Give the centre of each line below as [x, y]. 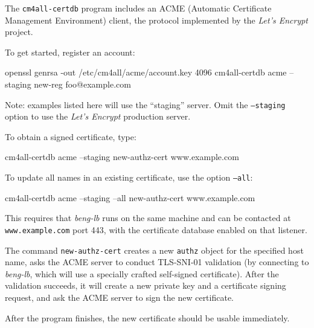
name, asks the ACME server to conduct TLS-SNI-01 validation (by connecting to [157, 262]
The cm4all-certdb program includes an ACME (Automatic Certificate [138, 8]
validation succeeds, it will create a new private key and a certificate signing [146, 285]
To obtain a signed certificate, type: [71, 136]
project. [19, 32]
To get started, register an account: [70, 52]
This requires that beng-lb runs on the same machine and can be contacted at [148, 218]
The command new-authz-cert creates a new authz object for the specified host [154, 250]
